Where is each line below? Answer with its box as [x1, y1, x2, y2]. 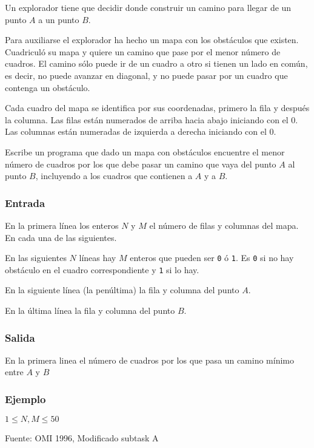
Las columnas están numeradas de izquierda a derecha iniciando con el [5, 125, 267, 138]
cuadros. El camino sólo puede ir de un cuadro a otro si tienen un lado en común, [5, 57, 308, 70]
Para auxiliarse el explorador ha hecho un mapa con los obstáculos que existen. [5, 33, 299, 46]
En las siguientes [5, 251, 67, 264]
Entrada [5, 195, 45, 210]
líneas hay [79, 251, 116, 264]
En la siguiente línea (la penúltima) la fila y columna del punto [5, 283, 239, 296]
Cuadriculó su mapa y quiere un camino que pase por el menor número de [5, 45, 281, 58]
